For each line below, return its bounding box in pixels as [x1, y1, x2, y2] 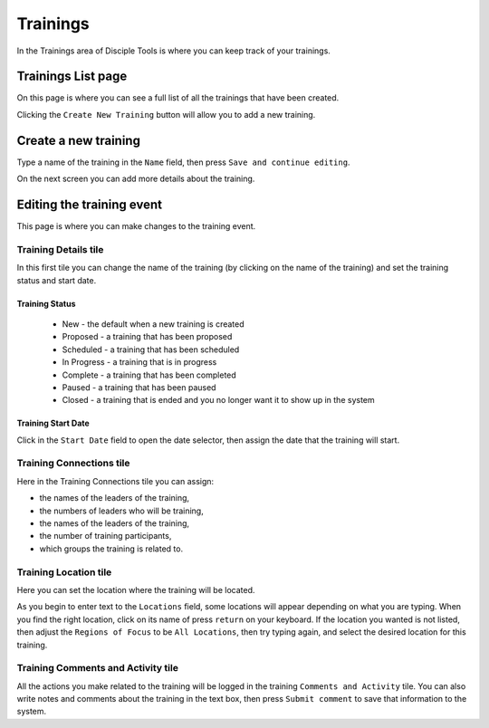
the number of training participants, [39, 531, 172, 541]
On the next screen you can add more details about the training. [16, 173, 255, 185]
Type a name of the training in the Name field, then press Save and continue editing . [16, 157, 350, 168]
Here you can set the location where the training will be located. [16, 584, 255, 595]
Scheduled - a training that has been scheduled [62, 344, 240, 355]
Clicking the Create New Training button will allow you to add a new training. [16, 109, 316, 120]
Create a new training [16, 132, 140, 148]
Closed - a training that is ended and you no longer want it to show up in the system [62, 395, 375, 406]
